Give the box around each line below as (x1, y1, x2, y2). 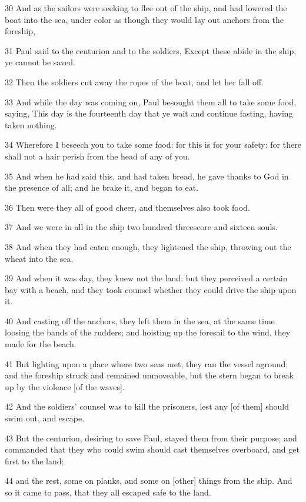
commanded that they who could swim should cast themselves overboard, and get (5, 443, 300, 456)
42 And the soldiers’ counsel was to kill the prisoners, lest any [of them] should (5, 400, 289, 413)
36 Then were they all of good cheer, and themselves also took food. (5, 201, 250, 213)
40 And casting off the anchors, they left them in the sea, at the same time (5, 314, 275, 327)
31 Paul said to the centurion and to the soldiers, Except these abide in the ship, (5, 44, 297, 56)
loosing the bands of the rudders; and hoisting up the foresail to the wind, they (5, 326, 291, 338)
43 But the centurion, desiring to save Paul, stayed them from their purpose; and (5, 431, 297, 444)
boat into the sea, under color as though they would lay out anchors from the (5, 13, 284, 25)
